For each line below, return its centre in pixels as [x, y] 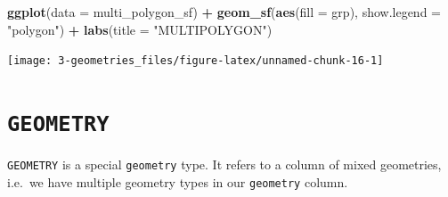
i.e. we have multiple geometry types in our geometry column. [178, 181]
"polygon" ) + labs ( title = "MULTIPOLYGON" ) [140, 29]
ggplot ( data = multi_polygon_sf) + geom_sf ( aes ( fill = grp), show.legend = [224, 12]
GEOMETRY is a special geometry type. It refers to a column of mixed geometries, [224, 164]
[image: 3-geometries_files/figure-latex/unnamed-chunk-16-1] [195, 61]
